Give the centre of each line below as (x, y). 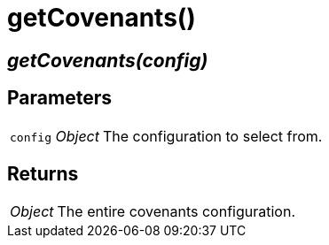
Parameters (59, 98)
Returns (43, 174)
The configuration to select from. (213, 136)
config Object (55, 136)
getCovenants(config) (108, 60)
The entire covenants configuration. (176, 212)
